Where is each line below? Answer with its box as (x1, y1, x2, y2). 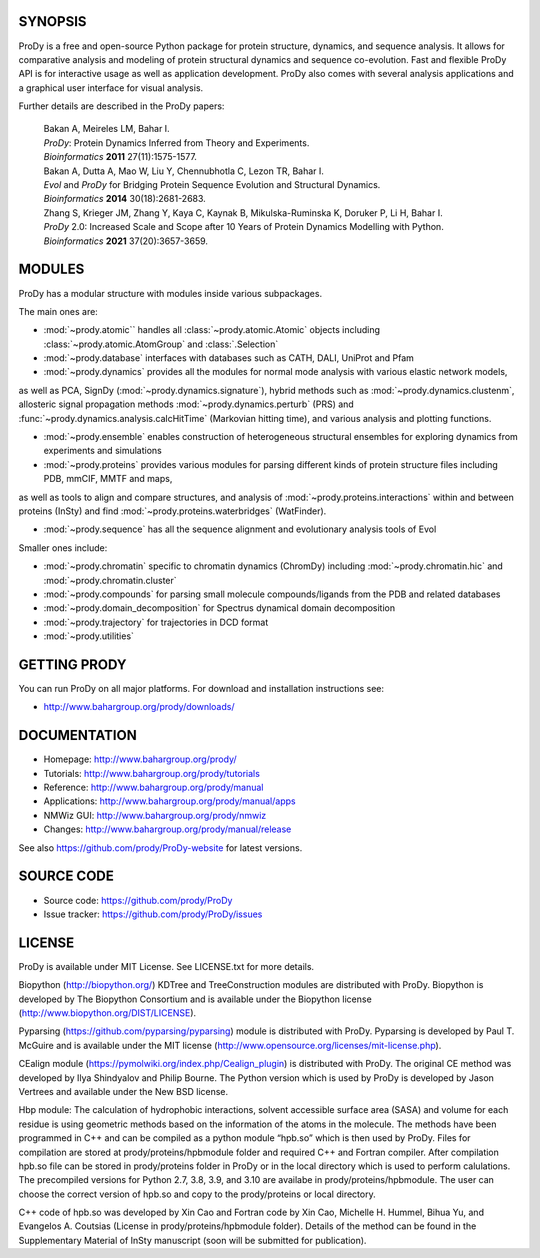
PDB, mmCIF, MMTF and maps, (43, 473, 173, 485)
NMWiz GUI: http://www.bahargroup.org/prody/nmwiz (43, 809, 267, 821)
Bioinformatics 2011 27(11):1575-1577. (43, 151, 197, 163)
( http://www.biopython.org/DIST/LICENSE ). (18, 1007, 197, 1019)
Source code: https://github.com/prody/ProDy (43, 894, 233, 906)
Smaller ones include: (18, 541, 108, 554)
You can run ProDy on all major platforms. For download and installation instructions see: (18, 683, 385, 694)
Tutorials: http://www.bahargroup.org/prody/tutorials (43, 767, 260, 779)
